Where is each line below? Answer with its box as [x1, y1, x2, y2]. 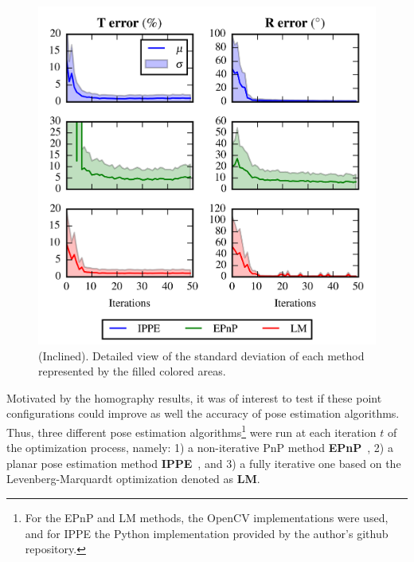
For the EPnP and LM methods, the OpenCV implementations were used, [25, 509, 389, 525]
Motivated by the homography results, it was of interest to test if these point [6, 389, 382, 406]
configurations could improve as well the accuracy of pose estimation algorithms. [6, 405, 400, 422]
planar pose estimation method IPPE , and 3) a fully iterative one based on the [6, 454, 401, 471]
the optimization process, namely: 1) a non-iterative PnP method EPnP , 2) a [6, 439, 393, 456]
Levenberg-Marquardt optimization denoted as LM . [6, 470, 260, 487]
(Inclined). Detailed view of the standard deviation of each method [38, 347, 365, 364]
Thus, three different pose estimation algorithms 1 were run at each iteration [6, 421, 377, 440]
